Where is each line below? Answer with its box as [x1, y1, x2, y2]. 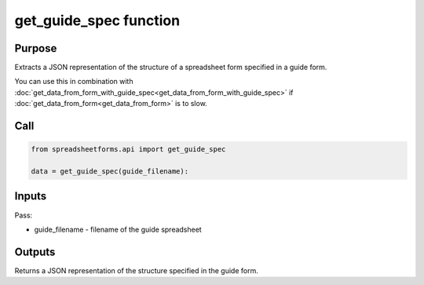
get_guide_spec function [14, 12, 181, 29]
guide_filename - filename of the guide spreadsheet [34, 225, 202, 234]
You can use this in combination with [14, 77, 133, 86]
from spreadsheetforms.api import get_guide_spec [31, 145, 226, 154]
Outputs [14, 245, 56, 258]
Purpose [14, 42, 57, 55]
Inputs [14, 189, 47, 203]
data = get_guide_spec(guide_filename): [31, 167, 188, 176]
